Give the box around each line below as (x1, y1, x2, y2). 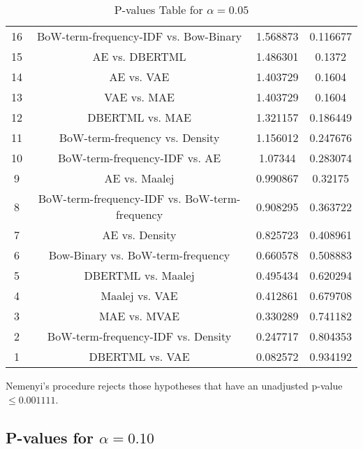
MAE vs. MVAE (98, 308, 180, 324)
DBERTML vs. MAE (87, 109, 191, 125)
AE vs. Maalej (104, 170, 175, 186)
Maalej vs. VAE (101, 287, 178, 304)
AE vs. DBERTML (92, 48, 186, 64)
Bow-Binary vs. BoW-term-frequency (48, 247, 230, 263)
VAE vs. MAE (104, 89, 175, 105)
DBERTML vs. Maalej (84, 267, 195, 283)
